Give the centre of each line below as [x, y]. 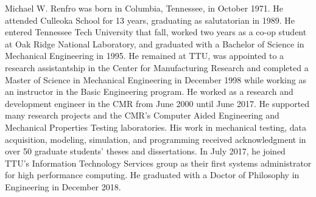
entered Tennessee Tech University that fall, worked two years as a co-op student [156, 32]
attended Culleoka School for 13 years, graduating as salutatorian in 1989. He [150, 20]
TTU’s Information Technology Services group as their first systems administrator [158, 163]
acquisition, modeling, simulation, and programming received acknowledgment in [156, 139]
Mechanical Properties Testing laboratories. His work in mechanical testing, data [156, 127]
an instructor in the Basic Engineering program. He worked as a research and [149, 92]
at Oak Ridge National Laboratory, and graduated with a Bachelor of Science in [155, 43]
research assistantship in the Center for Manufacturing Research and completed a [157, 67]
